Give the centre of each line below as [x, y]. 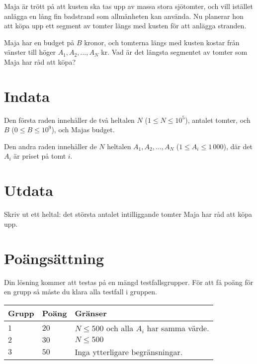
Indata [27, 96]
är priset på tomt [40, 156]
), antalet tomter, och [218, 120]
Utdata [29, 190]
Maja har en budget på [39, 42]
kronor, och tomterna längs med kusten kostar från [162, 42]
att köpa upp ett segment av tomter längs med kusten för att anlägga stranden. [125, 26]
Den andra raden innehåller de [50, 146]
